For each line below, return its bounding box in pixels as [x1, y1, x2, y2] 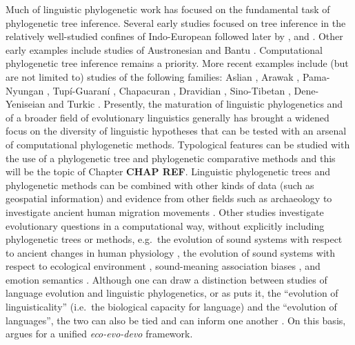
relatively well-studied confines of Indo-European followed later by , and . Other [6, 29, 343, 43]
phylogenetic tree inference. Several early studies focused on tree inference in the [6, 15, 346, 30]
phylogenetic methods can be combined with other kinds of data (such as [6, 177, 314, 192]
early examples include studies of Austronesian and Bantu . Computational [6, 42, 323, 57]
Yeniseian [6, 97, 45, 111]
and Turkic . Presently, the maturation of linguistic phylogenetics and [48, 97, 343, 111]
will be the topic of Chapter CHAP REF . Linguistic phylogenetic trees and [6, 164, 331, 179]
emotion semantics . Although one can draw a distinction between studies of [6, 272, 327, 286]
